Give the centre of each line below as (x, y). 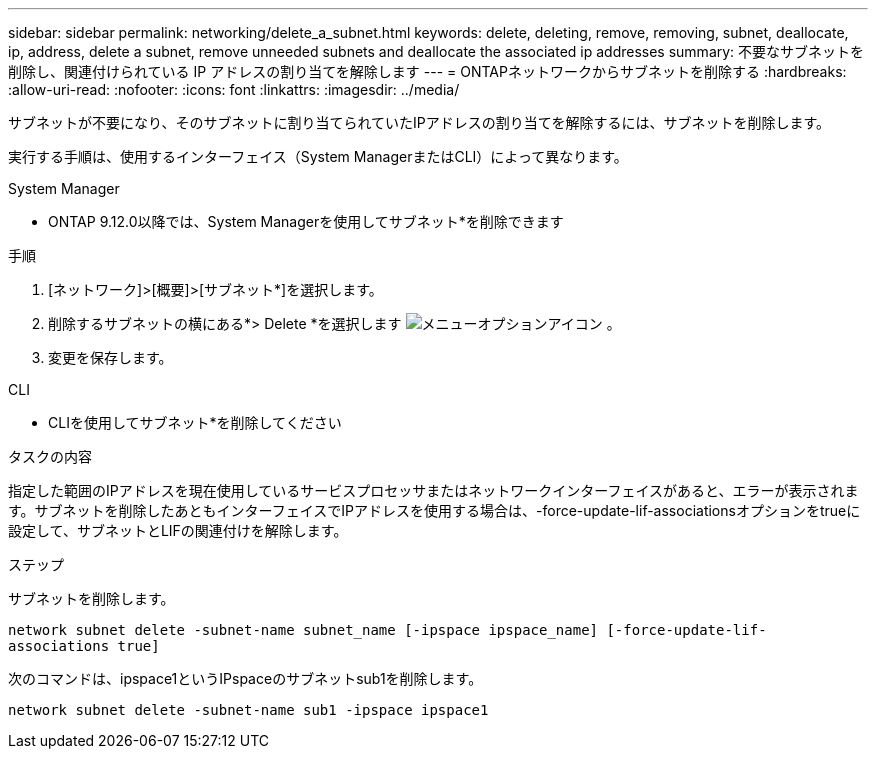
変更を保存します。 (110, 357)
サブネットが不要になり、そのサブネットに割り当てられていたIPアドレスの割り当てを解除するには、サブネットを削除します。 (419, 122)
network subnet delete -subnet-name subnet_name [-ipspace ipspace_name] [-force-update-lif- (387, 630)
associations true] (84, 646)
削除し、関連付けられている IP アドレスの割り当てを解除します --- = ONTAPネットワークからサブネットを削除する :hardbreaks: (427, 71)
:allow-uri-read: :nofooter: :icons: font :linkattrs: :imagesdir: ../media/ (234, 89)
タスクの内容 (50, 456)
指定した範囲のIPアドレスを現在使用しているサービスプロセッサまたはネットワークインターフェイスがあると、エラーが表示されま (433, 490)
